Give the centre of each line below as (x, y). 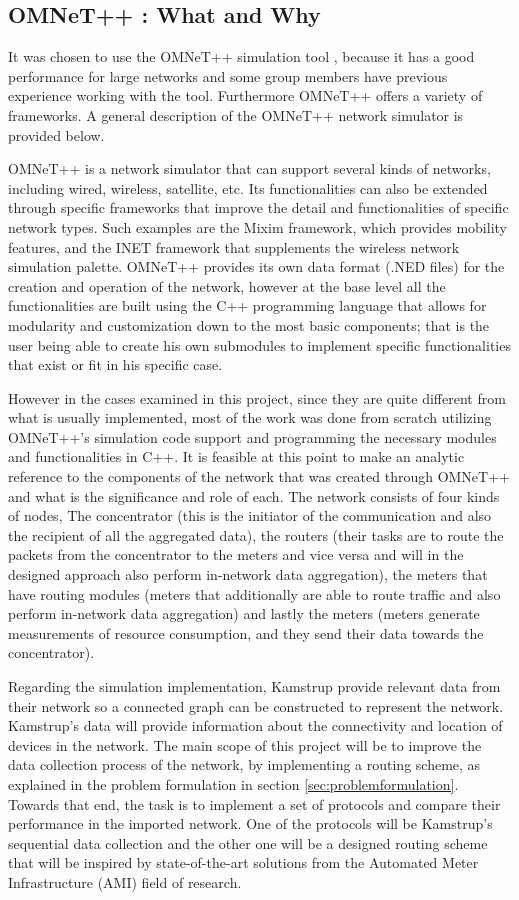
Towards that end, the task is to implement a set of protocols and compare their (254, 803)
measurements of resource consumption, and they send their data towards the (246, 632)
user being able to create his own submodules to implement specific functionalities (259, 344)
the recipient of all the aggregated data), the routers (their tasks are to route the (256, 534)
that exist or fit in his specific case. (115, 364)
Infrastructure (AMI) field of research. (125, 881)
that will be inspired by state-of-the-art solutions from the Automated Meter (243, 862)
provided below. (56, 134)
